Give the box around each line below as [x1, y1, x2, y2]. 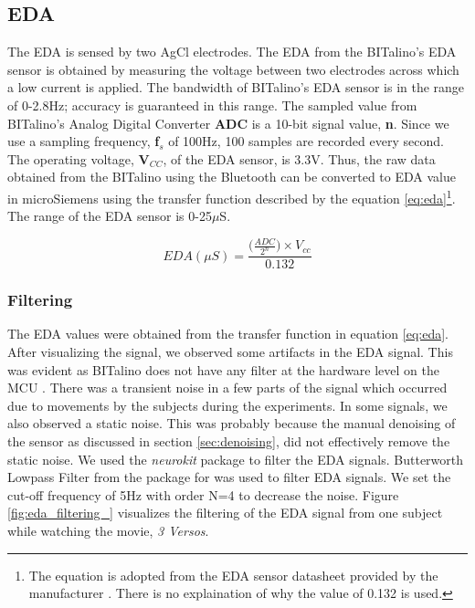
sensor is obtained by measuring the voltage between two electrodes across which [7, 59, 459, 79]
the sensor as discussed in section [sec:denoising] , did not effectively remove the [7, 432, 450, 450]
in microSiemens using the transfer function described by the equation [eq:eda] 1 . [7, 185, 456, 207]
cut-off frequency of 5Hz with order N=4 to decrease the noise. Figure [7, 485, 399, 504]
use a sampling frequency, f [7, 131, 160, 151]
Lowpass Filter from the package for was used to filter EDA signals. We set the [7, 467, 451, 487]
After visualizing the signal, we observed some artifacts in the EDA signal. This [7, 342, 453, 362]
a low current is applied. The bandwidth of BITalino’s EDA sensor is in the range [7, 78, 465, 97]
